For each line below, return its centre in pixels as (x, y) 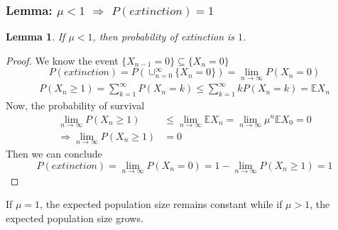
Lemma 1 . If (36, 37)
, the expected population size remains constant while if (161, 204)
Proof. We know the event (62, 60)
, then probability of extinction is (164, 37)
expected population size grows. (75, 218)
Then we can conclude (54, 154)
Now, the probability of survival (75, 105)
